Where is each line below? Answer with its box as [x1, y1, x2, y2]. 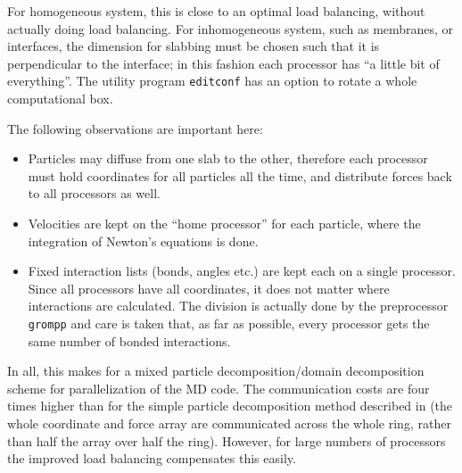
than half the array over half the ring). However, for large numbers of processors [7, 431, 446, 450]
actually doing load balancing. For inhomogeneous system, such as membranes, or [7, 19, 454, 37]
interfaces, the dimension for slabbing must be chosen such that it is [7, 37, 380, 55]
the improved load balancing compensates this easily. [7, 449, 296, 468]
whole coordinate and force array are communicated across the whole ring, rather [7, 414, 451, 432]
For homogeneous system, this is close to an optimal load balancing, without [7, 2, 425, 20]
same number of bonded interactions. [28, 331, 231, 350]
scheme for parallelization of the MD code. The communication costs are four [7, 378, 430, 397]
